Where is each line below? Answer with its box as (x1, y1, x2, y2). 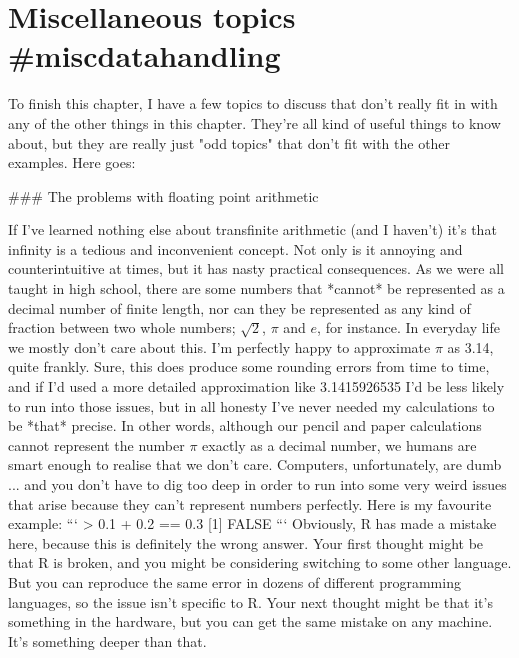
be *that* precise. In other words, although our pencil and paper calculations (8, 415, 482, 436)
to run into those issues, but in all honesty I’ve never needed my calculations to (8, 395, 495, 416)
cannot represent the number (8, 434, 185, 455)
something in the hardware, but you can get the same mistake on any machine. (8, 611, 493, 632)
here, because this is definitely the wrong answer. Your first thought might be (8, 532, 484, 553)
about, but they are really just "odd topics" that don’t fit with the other (8, 132, 451, 153)
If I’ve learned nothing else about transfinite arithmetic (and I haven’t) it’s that (8, 219, 497, 240)
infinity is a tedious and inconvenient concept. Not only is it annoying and (8, 238, 463, 259)
